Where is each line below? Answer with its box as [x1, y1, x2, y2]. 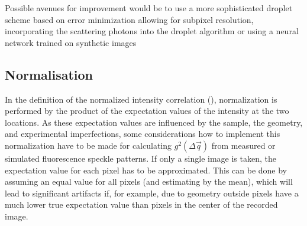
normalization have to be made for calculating [5, 139, 172, 151]
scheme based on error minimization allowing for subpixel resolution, [5, 13, 254, 25]
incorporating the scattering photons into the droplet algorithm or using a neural [5, 25, 299, 37]
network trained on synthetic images [5, 36, 137, 48]
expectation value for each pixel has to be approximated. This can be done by [5, 163, 287, 176]
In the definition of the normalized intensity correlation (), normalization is [5, 93, 277, 105]
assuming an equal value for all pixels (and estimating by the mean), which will [5, 175, 293, 188]
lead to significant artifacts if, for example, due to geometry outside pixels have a [5, 186, 299, 199]
